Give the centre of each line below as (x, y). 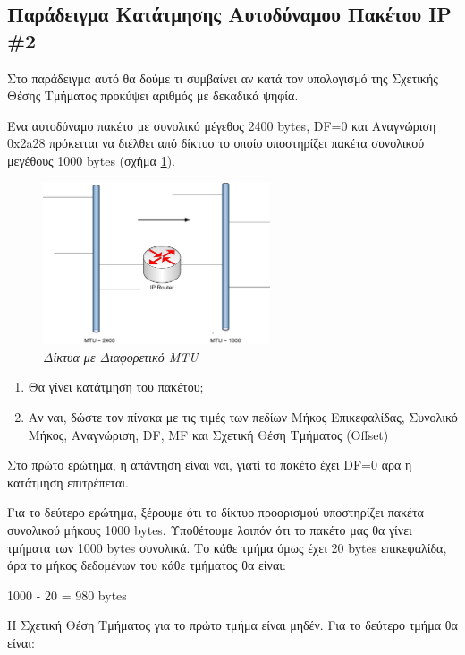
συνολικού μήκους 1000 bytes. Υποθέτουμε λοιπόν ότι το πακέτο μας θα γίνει (210, 529)
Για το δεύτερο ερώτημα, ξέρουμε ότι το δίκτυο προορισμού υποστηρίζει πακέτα (216, 512)
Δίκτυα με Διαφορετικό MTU (121, 356)
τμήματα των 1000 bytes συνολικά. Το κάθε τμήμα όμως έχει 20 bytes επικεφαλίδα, (227, 547)
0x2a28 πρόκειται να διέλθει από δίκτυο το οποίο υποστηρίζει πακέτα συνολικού (216, 143)
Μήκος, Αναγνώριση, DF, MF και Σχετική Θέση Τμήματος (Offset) (208, 434)
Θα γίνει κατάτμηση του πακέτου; (116, 387)
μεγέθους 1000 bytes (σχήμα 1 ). (91, 160)
